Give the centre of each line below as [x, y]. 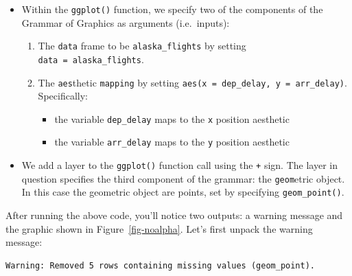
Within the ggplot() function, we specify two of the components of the [172, 9]
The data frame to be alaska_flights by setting [142, 46]
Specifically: [63, 96]
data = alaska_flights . [91, 59]
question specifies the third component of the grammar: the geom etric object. [183, 178]
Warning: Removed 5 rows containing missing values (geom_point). [161, 265]
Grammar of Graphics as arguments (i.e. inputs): [126, 22]
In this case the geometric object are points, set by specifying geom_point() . [183, 192]
